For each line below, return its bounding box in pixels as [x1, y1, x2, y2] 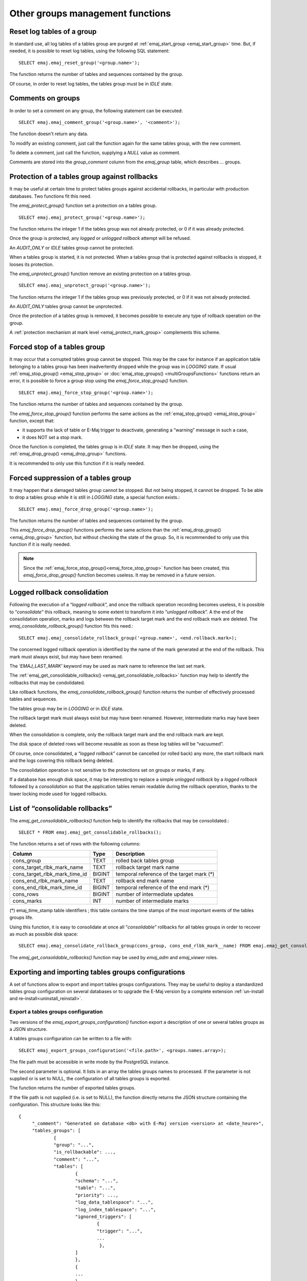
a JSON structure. [9, 1026, 48, 1032]
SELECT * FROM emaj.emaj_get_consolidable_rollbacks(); [18, 830, 162, 835]
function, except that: [9, 418, 55, 424]
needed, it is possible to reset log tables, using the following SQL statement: [9, 48, 170, 54]
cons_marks [12, 897, 42, 904]
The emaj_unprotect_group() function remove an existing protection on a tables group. [9, 271, 192, 277]
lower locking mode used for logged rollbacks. [9, 791, 107, 797]
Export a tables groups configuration [9, 1008, 103, 1016]
